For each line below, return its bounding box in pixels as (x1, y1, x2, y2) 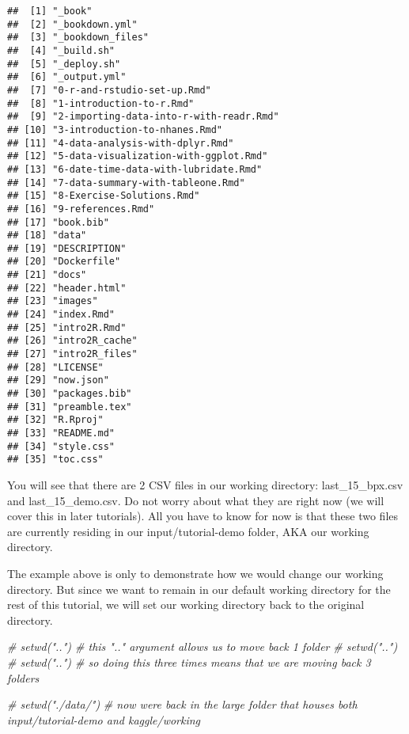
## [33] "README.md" (7, 428, 116, 439)
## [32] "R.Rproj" (7, 414, 104, 426)
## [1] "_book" (7, 6, 93, 17)
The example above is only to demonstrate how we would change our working (7, 565, 384, 581)
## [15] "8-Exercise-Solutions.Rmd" (7, 190, 200, 202)
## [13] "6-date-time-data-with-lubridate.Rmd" (7, 163, 263, 175)
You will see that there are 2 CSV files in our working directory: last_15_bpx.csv (7, 476, 403, 493)
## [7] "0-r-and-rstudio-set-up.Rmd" (7, 84, 211, 96)
